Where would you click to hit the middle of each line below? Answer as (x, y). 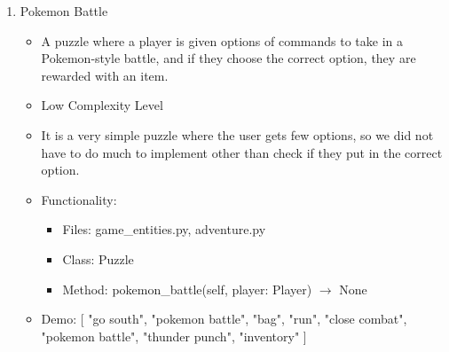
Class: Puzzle (98, 258)
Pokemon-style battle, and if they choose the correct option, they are (228, 58)
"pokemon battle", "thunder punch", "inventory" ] (174, 336)
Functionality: (79, 199)
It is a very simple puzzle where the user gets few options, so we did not (237, 134)
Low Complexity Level (102, 105)
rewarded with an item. (105, 75)
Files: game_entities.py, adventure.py (164, 229)
